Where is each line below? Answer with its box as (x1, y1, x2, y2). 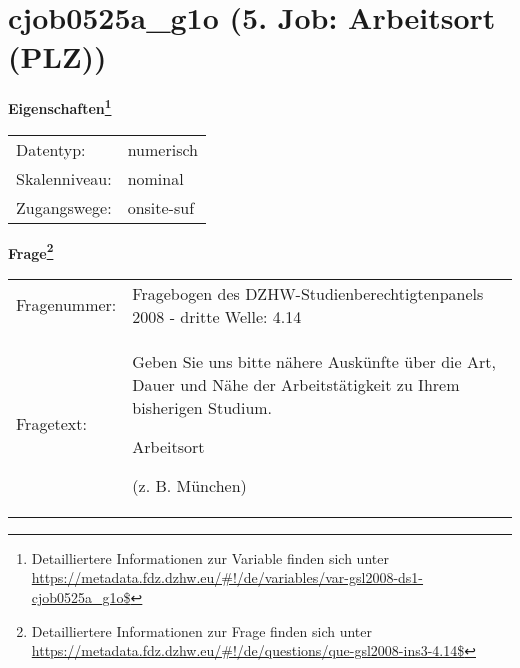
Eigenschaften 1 (8, 95, 112, 118)
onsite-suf (127, 195, 195, 219)
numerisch (127, 137, 198, 161)
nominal (127, 166, 184, 190)
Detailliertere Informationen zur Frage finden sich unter (31, 620, 373, 641)
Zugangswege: (16, 195, 112, 219)
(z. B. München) (132, 473, 247, 497)
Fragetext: (16, 411, 87, 435)
